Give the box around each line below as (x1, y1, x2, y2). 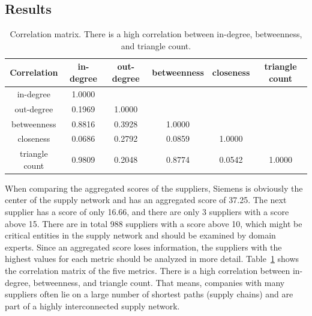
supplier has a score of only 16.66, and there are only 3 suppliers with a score (5, 205, 289, 218)
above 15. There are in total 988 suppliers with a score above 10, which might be (5, 217, 302, 229)
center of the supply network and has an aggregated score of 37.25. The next (5, 193, 287, 206)
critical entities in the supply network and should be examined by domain (5, 229, 276, 242)
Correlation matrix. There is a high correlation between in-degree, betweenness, (10, 28, 302, 40)
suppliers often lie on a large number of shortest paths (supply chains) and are (5, 288, 293, 300)
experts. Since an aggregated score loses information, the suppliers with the (5, 240, 282, 253)
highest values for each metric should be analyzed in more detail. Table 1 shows (5, 252, 299, 265)
